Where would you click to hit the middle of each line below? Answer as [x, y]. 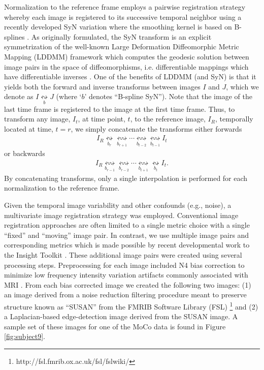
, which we [242, 86]
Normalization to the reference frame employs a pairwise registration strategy [125, 7]
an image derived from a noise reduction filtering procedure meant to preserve [125, 295]
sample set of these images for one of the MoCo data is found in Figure [115, 326]
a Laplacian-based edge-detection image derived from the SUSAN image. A [121, 316]
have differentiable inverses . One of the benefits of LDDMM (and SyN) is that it [130, 76]
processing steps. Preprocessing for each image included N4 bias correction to [124, 265]
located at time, [29, 128]
